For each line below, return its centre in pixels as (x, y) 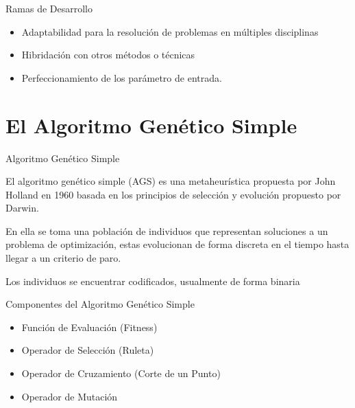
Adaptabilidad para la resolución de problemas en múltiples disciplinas (170, 31)
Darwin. (22, 208)
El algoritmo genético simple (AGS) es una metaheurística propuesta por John (171, 181)
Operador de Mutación (70, 396)
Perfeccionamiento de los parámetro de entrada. (122, 77)
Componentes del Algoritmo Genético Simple (100, 304)
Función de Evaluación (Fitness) (89, 327)
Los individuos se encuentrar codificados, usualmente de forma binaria (153, 281)
